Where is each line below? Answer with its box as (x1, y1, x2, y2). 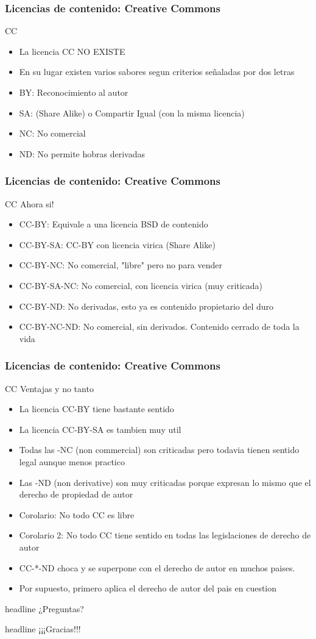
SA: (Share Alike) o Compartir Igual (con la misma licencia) (19, 106, 245, 119)
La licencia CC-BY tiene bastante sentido (19, 402, 174, 415)
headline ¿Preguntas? (5, 602, 84, 615)
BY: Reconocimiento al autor (19, 86, 128, 98)
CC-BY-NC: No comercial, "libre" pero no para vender (19, 259, 223, 271)
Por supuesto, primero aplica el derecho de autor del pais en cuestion (19, 582, 277, 594)
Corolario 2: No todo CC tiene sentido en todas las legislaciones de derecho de (19, 529, 311, 541)
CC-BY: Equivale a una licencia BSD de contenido (19, 218, 208, 230)
